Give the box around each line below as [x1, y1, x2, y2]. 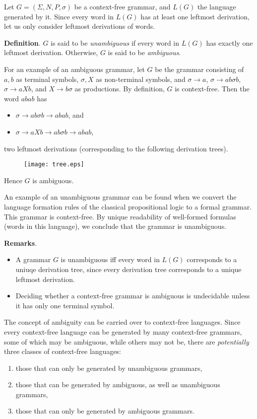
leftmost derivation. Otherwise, [4, 47, 98, 58]
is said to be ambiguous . [108, 47, 181, 58]
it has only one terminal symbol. [15, 300, 115, 310]
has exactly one [206, 37, 253, 48]
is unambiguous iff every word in [61, 254, 160, 265]
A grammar [15, 254, 51, 265]
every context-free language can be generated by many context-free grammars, [4, 326, 242, 337]
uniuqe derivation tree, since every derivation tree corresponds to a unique [15, 264, 242, 274]
